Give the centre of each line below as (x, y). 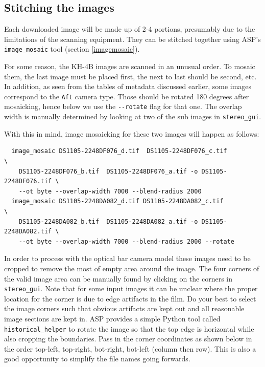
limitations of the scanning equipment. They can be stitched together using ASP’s (132, 39)
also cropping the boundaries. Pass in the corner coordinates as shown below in (128, 339)
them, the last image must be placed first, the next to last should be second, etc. (130, 76)
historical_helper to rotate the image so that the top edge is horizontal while (129, 328)
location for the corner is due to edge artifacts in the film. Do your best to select (130, 298)
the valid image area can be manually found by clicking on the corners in (118, 278)
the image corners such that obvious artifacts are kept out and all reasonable (124, 308)
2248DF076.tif (28, 181)
